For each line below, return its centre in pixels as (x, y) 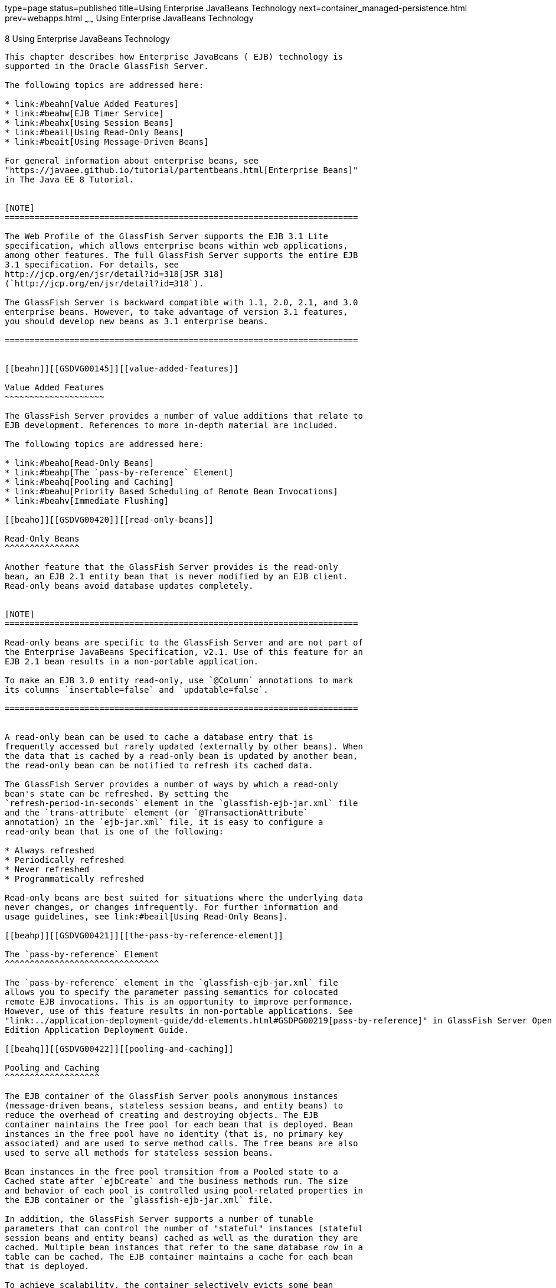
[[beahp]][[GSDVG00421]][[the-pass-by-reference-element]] (144, 935)
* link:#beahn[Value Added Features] (92, 104)
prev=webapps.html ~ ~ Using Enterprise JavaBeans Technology (129, 19)
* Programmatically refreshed (75, 878)
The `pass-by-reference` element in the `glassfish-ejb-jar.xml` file (171, 982)
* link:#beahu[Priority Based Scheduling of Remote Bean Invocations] (171, 491)
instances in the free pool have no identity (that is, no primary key (174, 1134)
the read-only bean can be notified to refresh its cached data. (159, 765)
